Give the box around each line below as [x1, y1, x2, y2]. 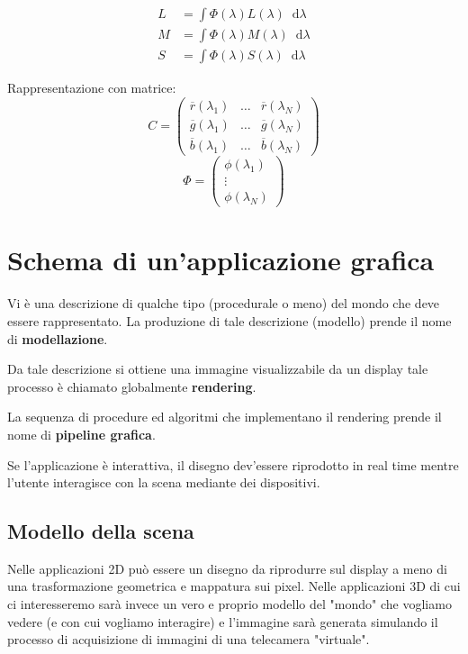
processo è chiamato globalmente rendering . [7, 377, 256, 395]
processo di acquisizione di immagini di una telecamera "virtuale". [7, 630, 370, 649]
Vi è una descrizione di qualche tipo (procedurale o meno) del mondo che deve [7, 294, 440, 313]
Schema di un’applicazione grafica [7, 241, 435, 278]
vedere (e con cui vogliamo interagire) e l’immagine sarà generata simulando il [7, 612, 438, 631]
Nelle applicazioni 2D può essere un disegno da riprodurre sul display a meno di [7, 559, 447, 577]
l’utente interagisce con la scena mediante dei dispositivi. [7, 473, 320, 492]
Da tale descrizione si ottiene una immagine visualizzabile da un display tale [7, 359, 428, 378]
